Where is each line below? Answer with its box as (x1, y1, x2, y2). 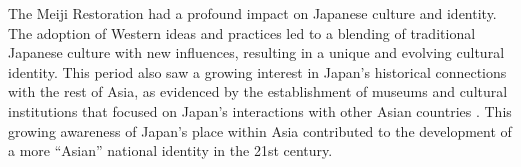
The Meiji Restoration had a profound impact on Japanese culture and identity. (8, 3, 497, 23)
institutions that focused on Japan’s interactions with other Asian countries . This (8, 100, 512, 121)
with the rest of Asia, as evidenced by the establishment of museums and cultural (8, 81, 508, 102)
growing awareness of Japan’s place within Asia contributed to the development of (8, 120, 512, 141)
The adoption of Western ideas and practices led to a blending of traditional (8, 22, 476, 43)
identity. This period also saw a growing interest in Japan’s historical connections (8, 61, 507, 82)
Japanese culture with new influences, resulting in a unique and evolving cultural (8, 42, 505, 63)
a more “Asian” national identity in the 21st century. (8, 140, 333, 161)
